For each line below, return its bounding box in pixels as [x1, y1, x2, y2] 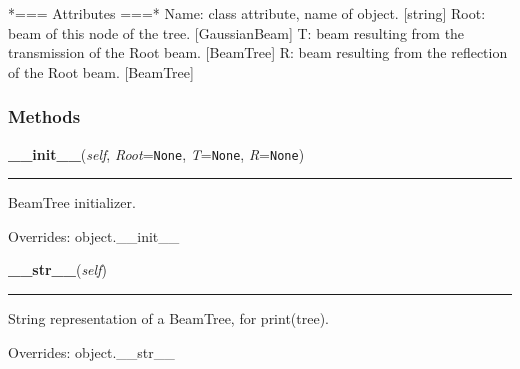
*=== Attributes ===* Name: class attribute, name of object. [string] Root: [8, 3, 486, 23]
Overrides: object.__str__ [8, 341, 175, 362]
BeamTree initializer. [8, 192, 136, 213]
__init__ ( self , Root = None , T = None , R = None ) [8, 143, 305, 164]
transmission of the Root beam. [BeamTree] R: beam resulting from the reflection [8, 42, 508, 63]
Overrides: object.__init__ [8, 225, 180, 246]
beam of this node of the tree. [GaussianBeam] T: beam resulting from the [8, 22, 465, 43]
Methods [8, 104, 81, 129]
